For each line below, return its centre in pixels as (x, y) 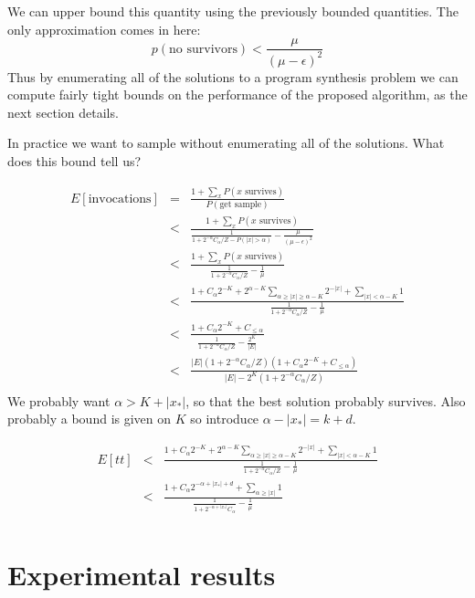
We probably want (59, 400)
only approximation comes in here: (104, 29)
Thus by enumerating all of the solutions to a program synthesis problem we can (233, 76)
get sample (241, 205)
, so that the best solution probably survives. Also (326, 400)
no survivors (203, 49)
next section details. (63, 112)
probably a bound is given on (90, 419)
